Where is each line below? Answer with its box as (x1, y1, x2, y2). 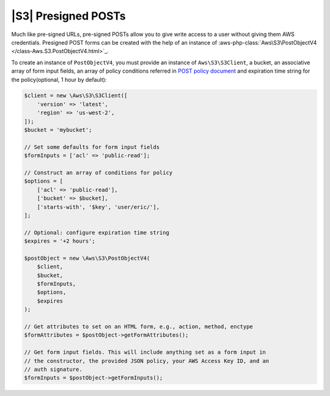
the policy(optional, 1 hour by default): (11, 76, 107, 83)
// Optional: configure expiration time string (24, 229, 169, 236)
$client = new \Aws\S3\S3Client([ (24, 92, 128, 99)
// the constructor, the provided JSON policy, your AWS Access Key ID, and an (24, 358, 269, 364)
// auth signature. (24, 365, 82, 373)
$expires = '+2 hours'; (24, 238, 96, 244)
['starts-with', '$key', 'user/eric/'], (37, 204, 160, 210)
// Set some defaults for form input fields (24, 144, 160, 150)
